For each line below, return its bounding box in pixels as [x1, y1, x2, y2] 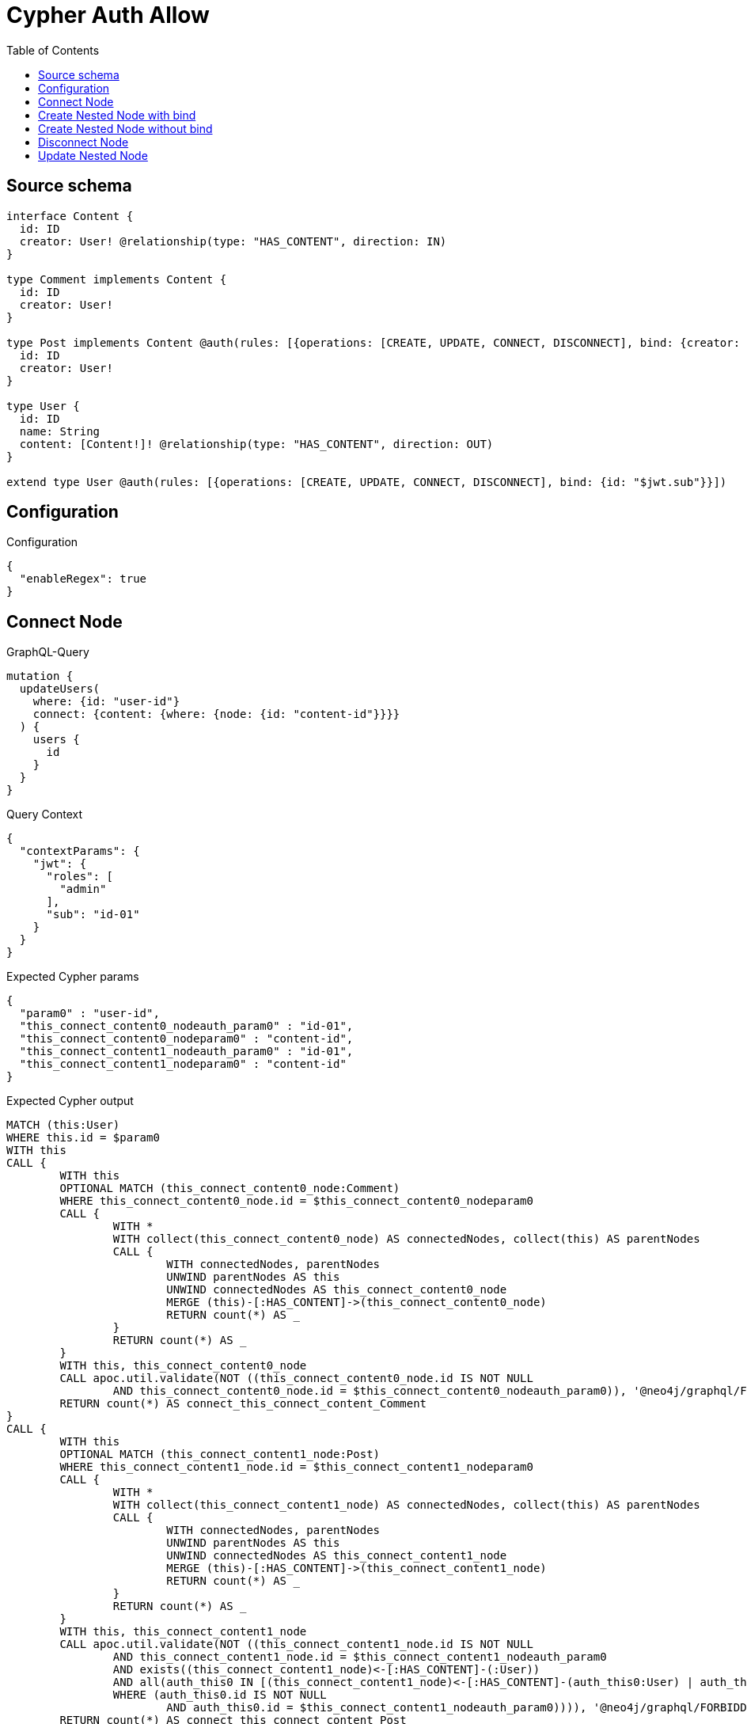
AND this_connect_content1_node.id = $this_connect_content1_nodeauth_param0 [112, 1650, 607, 1664]
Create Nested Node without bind [38, 121, 213, 135]
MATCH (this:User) [6, 1118, 120, 1132]
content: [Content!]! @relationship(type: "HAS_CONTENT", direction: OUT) [19, 437, 494, 450]
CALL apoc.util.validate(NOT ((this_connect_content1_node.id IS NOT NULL [59, 1638, 533, 1651]
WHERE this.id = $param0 [6, 1131, 160, 1145]
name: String [19, 424, 100, 438]
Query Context [6, 807, 83, 822]
